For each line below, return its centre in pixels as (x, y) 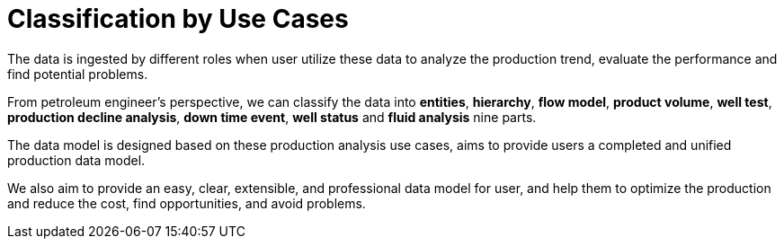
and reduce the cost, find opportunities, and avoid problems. (187, 203)
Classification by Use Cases (178, 19)
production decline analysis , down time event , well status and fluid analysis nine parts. (272, 117)
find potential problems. (78, 74)
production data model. (76, 160)
